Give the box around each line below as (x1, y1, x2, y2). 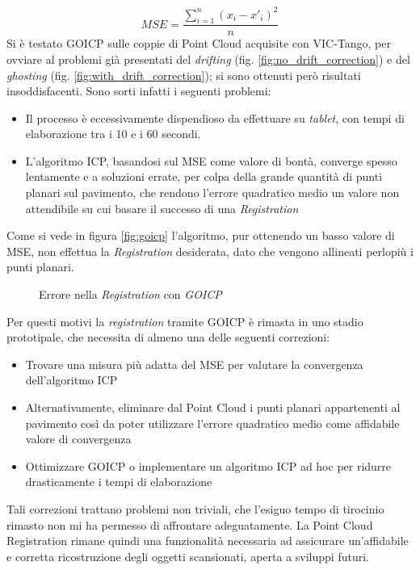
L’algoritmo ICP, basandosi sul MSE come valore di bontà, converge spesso (25, 152, 397, 169)
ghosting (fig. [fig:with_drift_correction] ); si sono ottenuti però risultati (6, 66, 361, 83)
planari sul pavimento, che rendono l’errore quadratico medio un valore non (25, 184, 400, 201)
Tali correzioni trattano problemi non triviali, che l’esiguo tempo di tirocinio (6, 500, 384, 517)
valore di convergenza (25, 430, 132, 447)
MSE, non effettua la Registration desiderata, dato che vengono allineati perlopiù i (6, 242, 414, 259)
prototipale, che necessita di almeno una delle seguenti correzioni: (6, 329, 330, 346)
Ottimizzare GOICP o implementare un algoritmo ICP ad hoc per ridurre (25, 457, 392, 474)
